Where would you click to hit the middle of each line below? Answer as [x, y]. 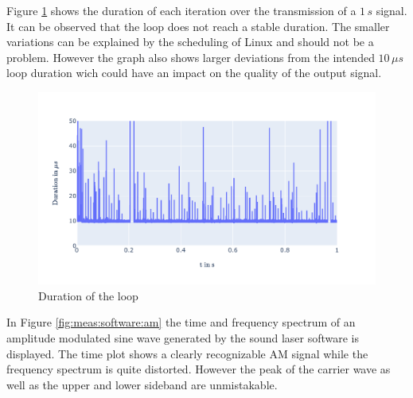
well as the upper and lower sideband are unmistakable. [142, 384]
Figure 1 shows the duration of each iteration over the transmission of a [181, 10]
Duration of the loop [88, 295]
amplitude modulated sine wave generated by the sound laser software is [183, 337]
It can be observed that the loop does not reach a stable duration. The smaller [198, 26]
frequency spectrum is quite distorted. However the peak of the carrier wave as [199, 369]
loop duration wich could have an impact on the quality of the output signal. [194, 73]
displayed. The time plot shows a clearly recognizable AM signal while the [187, 353]
